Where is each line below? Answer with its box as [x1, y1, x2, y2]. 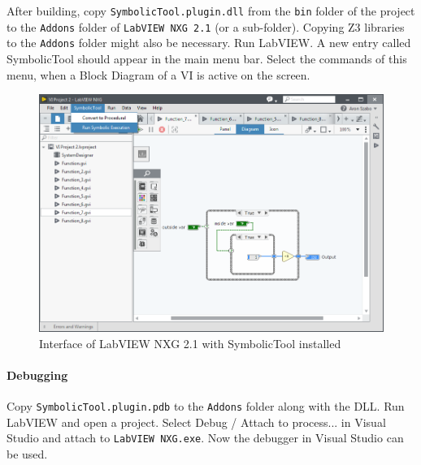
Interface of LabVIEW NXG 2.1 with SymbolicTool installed [39, 334, 341, 351]
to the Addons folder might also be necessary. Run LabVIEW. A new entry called [7, 34, 411, 51]
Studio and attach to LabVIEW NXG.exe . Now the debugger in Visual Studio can [7, 429, 404, 446]
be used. [7, 446, 48, 463]
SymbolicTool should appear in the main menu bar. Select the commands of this [7, 50, 407, 67]
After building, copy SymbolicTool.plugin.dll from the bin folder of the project [7, 2, 415, 19]
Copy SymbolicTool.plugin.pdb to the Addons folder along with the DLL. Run [7, 398, 405, 415]
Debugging [7, 367, 68, 384]
